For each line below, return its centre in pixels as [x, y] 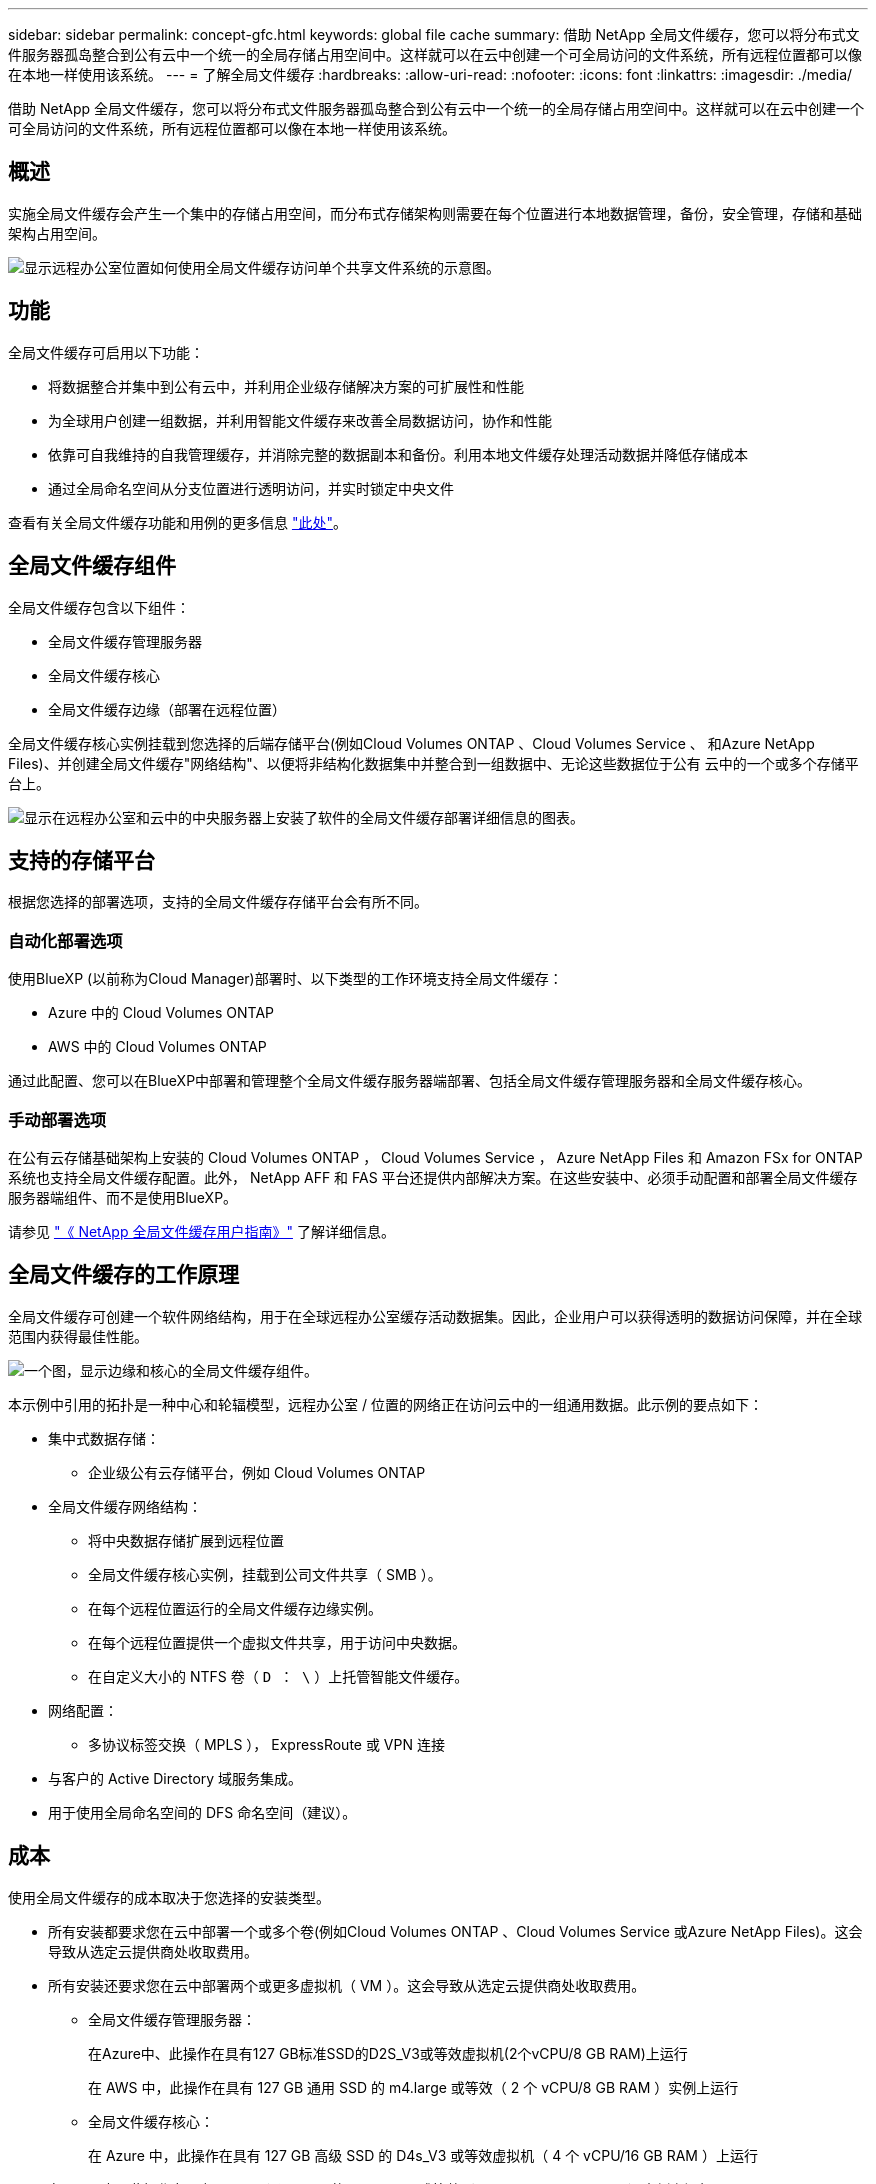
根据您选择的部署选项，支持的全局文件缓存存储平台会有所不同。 [218, 902]
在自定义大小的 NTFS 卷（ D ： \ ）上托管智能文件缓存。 [278, 1676]
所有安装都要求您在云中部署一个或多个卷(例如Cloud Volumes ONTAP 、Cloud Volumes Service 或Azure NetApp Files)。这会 [455, 1931]
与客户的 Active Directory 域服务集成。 [175, 1778]
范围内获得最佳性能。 [78, 1336]
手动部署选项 [57, 1119]
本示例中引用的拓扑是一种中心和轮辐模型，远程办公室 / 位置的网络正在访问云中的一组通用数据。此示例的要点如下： [385, 1404]
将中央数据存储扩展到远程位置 [186, 1540]
